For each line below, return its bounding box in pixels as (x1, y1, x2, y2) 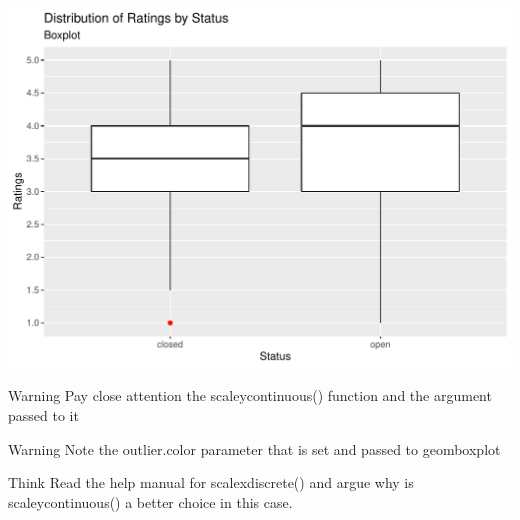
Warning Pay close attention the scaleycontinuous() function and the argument (8, 385, 492, 406)
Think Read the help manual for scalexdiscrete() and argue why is (8, 472, 414, 493)
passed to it (8, 404, 79, 425)
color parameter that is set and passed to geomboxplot (166, 438, 501, 459)
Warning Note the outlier (8, 438, 163, 459)
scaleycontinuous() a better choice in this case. (8, 491, 293, 512)
